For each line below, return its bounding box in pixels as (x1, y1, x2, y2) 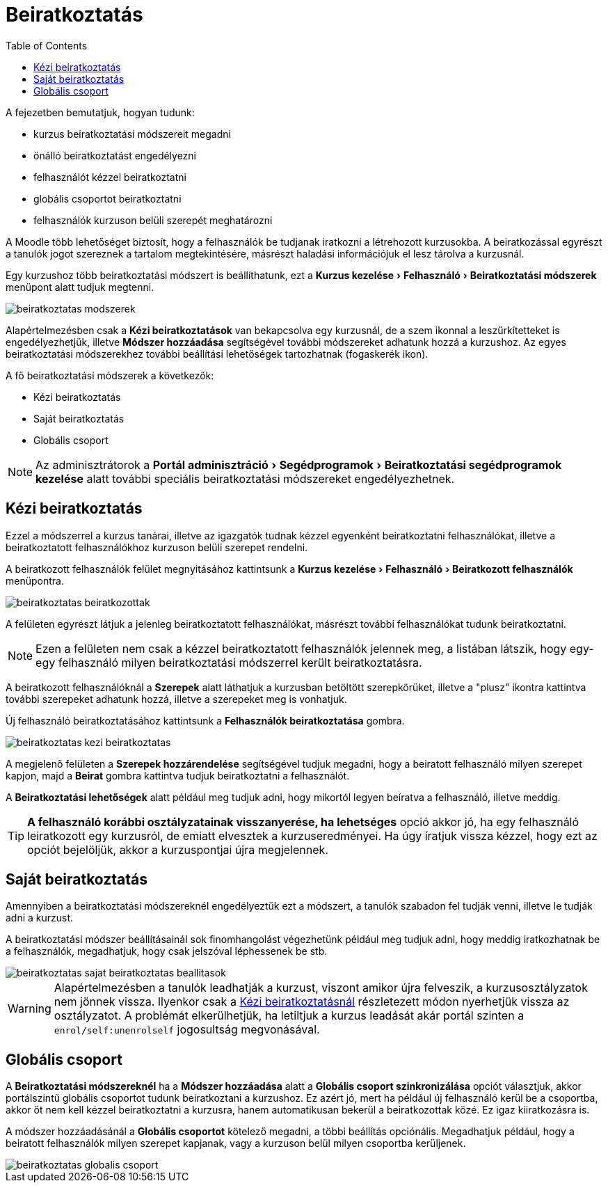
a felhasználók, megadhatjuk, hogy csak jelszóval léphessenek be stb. (6, 945, 328, 958)
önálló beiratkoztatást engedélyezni (33, 149, 197, 161)
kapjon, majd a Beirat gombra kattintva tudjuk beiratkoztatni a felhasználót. (6, 769, 350, 782)
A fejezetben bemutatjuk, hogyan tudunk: (6, 106, 195, 118)
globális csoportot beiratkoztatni (33, 192, 182, 205)
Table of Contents (6, 39, 88, 52)
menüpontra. (6, 574, 64, 587)
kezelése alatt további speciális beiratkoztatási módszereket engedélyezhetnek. (35, 471, 455, 486)
